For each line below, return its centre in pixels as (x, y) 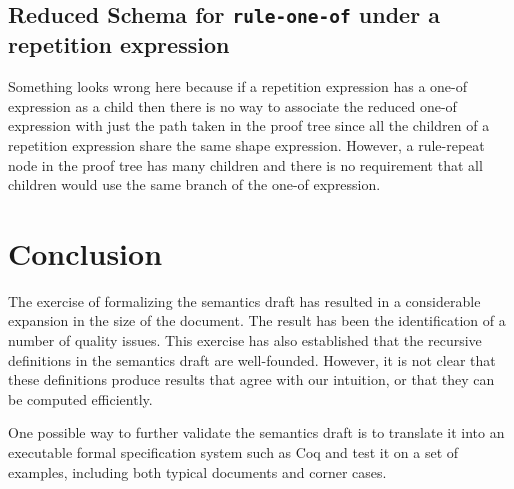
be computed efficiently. (80, 398)
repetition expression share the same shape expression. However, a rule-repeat (246, 144)
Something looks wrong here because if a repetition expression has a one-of (238, 86)
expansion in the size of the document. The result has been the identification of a (257, 320)
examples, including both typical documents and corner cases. (197, 471)
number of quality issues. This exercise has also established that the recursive (245, 340)
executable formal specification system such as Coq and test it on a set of (233, 452)
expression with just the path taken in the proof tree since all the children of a (249, 125)
